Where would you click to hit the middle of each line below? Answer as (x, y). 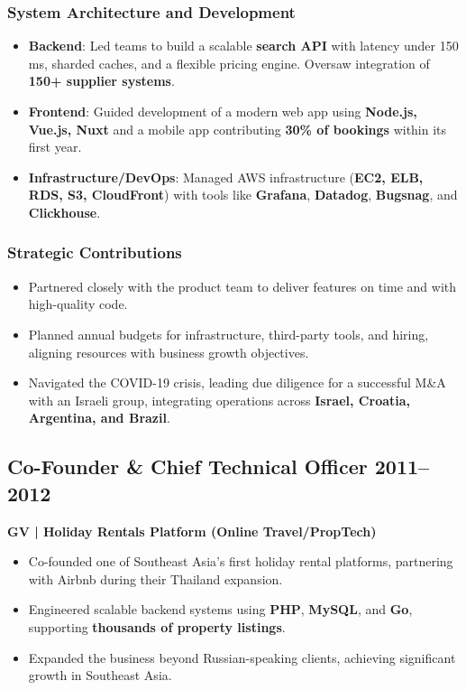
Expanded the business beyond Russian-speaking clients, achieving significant (242, 657)
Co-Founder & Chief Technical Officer (187, 466)
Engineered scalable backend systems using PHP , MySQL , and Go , (220, 609)
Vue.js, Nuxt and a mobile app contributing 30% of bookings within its (238, 129)
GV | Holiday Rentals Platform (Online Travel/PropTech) (192, 531)
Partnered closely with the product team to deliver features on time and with (242, 286)
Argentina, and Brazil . (99, 418)
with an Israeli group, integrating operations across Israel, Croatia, (219, 400)
